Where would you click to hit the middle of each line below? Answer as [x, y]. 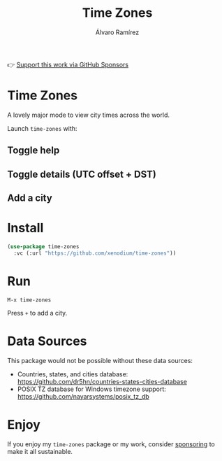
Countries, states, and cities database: [73, 374]
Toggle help [34, 151]
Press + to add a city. [37, 313]
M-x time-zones [29, 300]
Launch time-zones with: [42, 128]
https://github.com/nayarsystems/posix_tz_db [83, 396]
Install [25, 228]
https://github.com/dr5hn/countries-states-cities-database [102, 381]
